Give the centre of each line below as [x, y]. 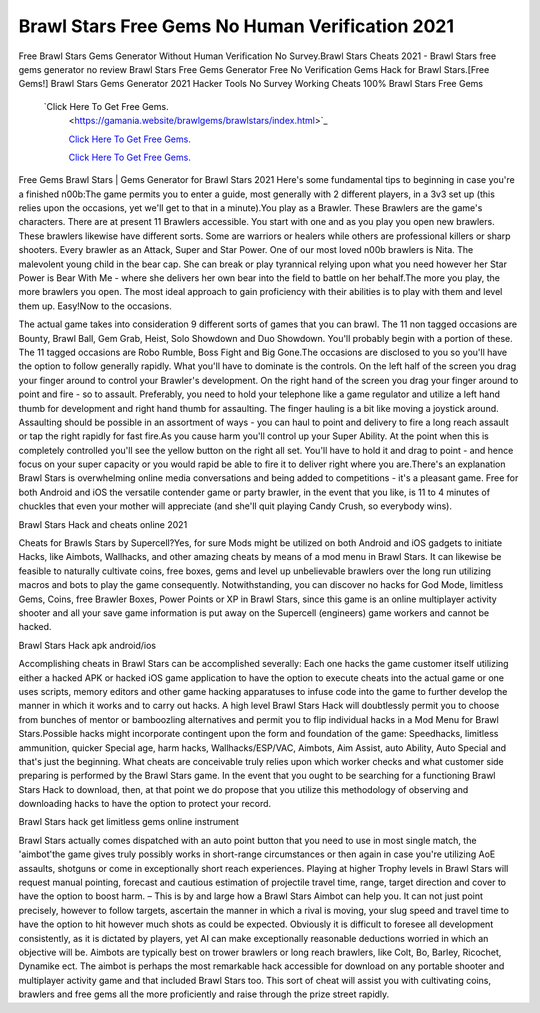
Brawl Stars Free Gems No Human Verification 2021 [236, 26]
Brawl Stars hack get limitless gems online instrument [129, 822]
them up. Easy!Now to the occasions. [95, 306]
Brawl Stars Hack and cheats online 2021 [103, 524]
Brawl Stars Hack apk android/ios [87, 645]
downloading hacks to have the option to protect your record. [145, 804]
